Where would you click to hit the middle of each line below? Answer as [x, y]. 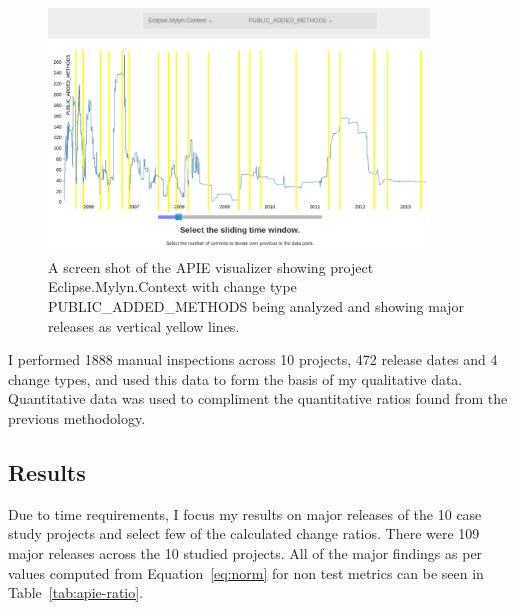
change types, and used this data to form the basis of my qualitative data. [235, 378]
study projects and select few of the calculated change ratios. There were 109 [244, 533]
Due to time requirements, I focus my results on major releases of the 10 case [245, 513]
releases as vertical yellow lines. [144, 325]
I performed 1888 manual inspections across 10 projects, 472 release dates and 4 [253, 359]
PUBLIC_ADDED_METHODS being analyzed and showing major [256, 305]
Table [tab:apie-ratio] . [76, 592]
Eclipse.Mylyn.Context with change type [172, 286]
